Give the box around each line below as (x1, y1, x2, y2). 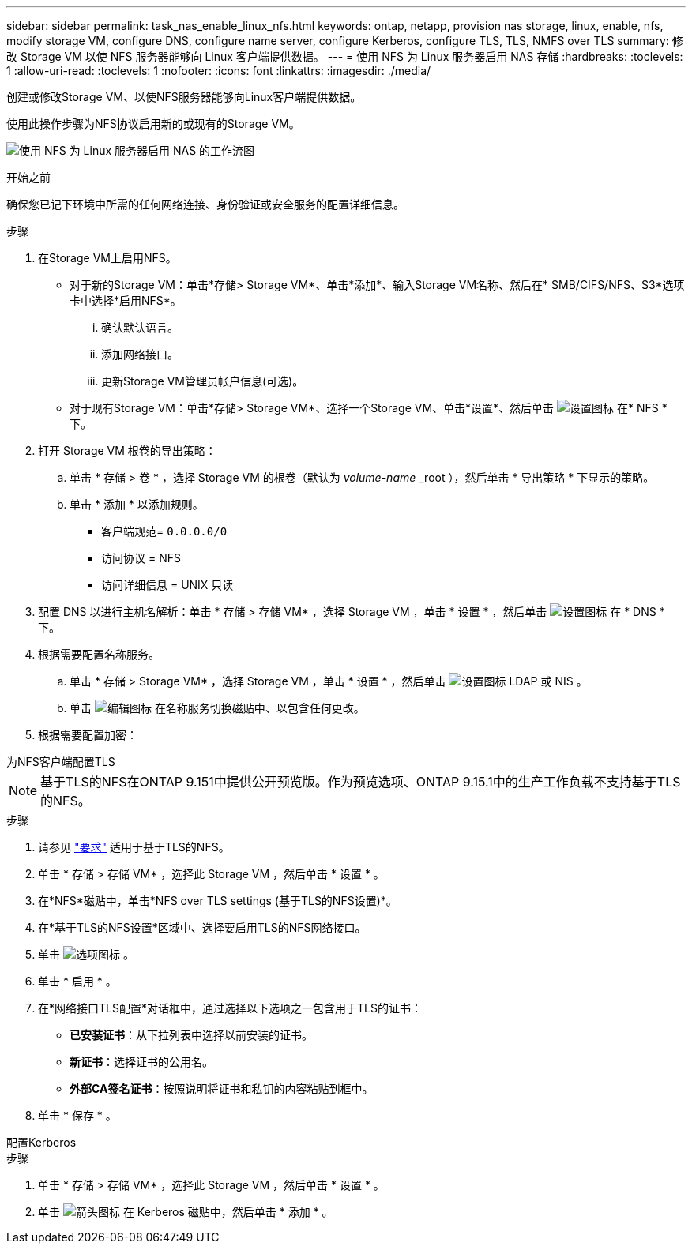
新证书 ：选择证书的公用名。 (70, 1055, 213, 1068)
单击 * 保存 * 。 (38, 1109, 117, 1122)
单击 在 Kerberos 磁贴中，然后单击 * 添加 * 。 (38, 1205, 333, 1218)
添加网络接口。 (101, 347, 179, 361)
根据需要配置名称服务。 (38, 648, 160, 661)
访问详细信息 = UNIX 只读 (101, 578, 234, 591)
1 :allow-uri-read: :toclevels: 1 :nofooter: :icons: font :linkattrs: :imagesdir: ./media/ (6, 64, 431, 77)
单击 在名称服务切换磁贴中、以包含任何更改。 (70, 701, 365, 715)
